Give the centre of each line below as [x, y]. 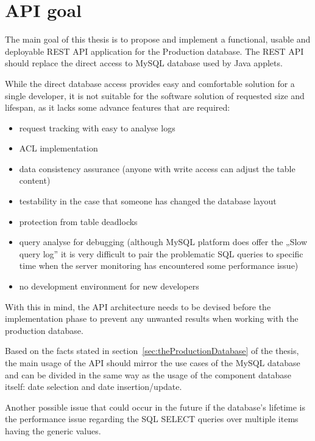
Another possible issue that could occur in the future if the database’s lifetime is [155, 407]
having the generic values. [53, 430]
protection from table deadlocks [78, 221]
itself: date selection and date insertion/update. [94, 387]
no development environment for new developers [109, 286]
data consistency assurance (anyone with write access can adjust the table [157, 168]
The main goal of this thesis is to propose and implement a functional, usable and [158, 39]
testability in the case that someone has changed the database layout [148, 201]
